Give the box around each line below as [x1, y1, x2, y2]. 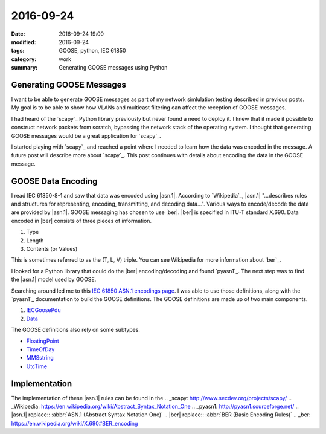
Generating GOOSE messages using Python [59, 64, 168, 71]
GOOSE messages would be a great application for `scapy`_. [11, 132, 161, 139]
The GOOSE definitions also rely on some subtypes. [11, 326, 140, 334]
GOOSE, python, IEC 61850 [59, 47, 126, 54]
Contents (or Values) [26, 245, 78, 252]
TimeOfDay [26, 345, 55, 353]
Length [26, 236, 44, 244]
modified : [11, 38, 36, 45]
